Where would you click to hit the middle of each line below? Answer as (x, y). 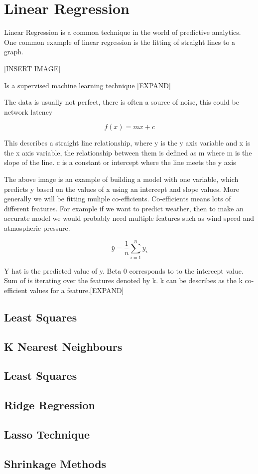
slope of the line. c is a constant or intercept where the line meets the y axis (120, 162)
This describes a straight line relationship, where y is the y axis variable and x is (127, 143)
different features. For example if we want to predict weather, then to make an (124, 208)
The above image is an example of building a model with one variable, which (121, 179)
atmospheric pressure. (37, 228)
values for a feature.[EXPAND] (77, 290)
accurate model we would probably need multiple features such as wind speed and (129, 218)
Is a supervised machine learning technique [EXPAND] (87, 85)
